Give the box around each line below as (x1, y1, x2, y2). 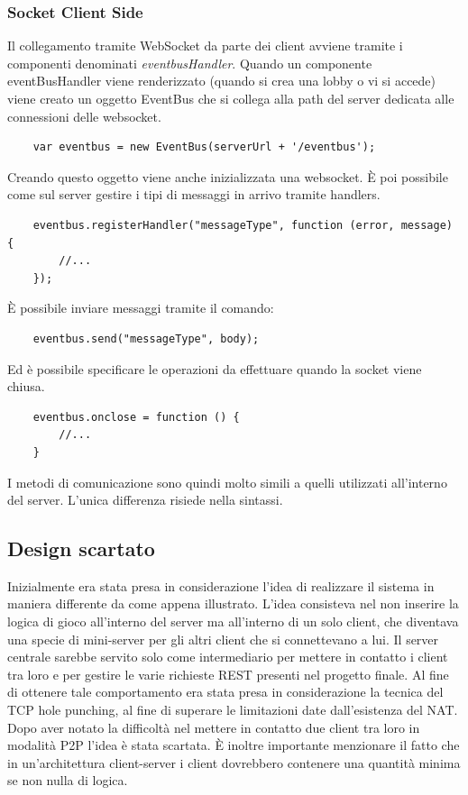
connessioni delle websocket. (7, 106, 161, 125)
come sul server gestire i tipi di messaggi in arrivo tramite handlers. (7, 185, 381, 204)
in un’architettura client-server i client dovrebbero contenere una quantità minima (7, 753, 461, 772)
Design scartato (7, 535, 155, 562)
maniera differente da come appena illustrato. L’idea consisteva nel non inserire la (7, 594, 459, 613)
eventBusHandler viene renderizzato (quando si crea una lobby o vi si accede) (7, 71, 436, 90)
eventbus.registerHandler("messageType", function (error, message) (32, 218, 453, 232)
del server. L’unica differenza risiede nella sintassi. (7, 490, 283, 509)
